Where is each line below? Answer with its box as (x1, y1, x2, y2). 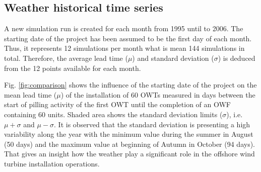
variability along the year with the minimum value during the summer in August (4, 129, 253, 139)
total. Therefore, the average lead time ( (4, 52, 128, 63)
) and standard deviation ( (132, 52, 214, 63)
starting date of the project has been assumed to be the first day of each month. (4, 33, 252, 43)
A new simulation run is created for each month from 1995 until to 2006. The (4, 23, 243, 34)
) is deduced (218, 52, 255, 63)
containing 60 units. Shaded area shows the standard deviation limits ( (4, 109, 223, 119)
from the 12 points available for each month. (4, 62, 141, 73)
